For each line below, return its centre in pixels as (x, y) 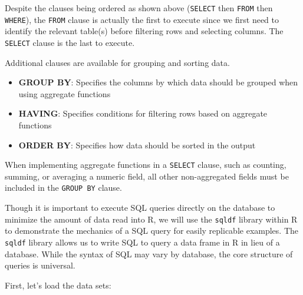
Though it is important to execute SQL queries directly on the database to (140, 208)
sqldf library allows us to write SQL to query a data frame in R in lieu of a (142, 242)
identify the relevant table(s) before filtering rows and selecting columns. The (144, 31)
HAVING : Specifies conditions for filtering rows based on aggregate (143, 113)
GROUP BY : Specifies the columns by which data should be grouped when (158, 82)
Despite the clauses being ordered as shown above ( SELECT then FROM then (139, 8)
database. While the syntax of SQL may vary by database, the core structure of (149, 253)
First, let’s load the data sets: (58, 285)
